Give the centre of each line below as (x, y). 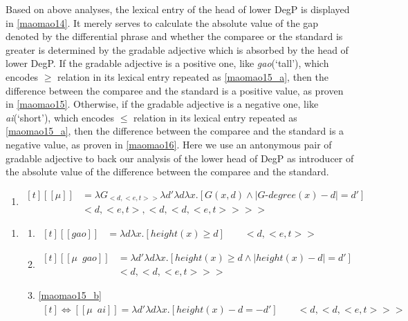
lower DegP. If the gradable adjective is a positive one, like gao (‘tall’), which (167, 63)
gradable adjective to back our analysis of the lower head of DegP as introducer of (180, 158)
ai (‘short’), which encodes (60, 117)
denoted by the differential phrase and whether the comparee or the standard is (174, 36)
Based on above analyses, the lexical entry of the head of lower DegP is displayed (178, 9)
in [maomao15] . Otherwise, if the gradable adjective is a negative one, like (162, 104)
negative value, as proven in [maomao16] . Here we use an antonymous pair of (169, 144)
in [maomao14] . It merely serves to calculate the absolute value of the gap (162, 22)
